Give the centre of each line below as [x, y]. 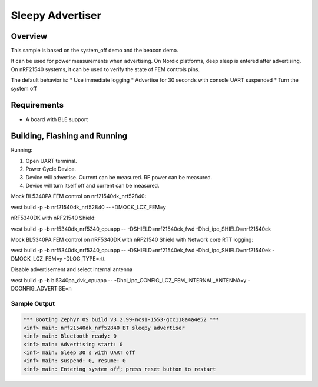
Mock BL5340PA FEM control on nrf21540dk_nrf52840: [79, 196]
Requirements [37, 105]
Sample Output [33, 303]
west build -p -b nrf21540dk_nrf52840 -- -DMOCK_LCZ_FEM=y [88, 207]
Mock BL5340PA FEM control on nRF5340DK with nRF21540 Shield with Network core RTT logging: [132, 239]
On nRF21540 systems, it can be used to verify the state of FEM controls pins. [105, 69]
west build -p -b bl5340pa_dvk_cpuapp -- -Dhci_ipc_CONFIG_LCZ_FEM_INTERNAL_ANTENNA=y [129, 280]
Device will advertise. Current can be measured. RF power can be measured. [119, 177]
